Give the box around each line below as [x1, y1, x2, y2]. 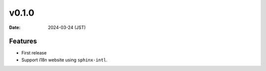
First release [21, 50, 47, 56]
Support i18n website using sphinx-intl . [21, 57, 108, 63]
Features [9, 37, 37, 46]
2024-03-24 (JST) [48, 24, 86, 30]
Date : [9, 24, 21, 30]
